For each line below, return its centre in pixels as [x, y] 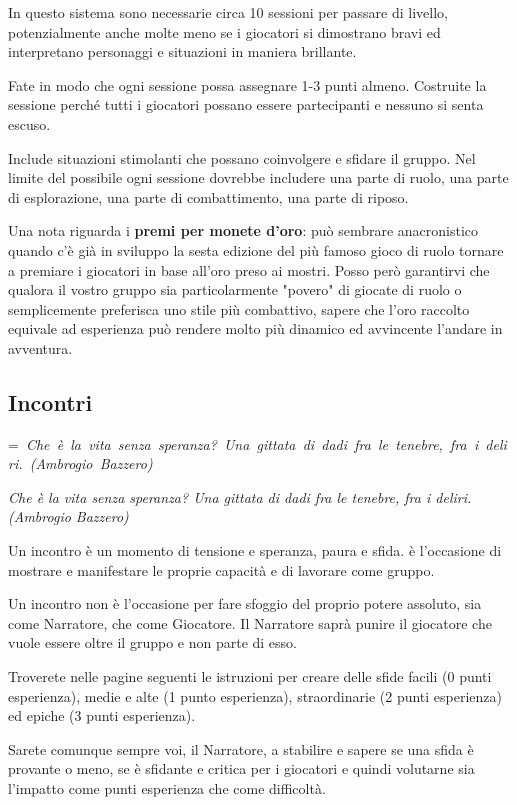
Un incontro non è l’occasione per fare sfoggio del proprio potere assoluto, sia [245, 603]
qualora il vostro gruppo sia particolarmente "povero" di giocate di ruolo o [235, 289]
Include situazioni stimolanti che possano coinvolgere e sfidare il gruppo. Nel [242, 157]
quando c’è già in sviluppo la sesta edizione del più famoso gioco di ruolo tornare [256, 249]
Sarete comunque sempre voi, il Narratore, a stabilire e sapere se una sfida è [241, 748]
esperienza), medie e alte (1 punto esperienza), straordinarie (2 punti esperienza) [255, 695]
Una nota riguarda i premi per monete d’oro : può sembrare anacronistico [243, 230]
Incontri [50, 401]
